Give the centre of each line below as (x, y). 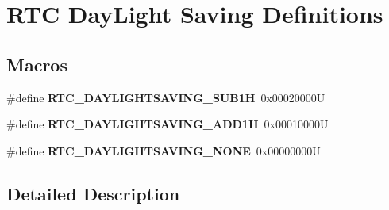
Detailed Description (93, 193)
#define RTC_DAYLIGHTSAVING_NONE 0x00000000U (164, 150)
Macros (37, 64)
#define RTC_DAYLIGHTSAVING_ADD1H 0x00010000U (168, 124)
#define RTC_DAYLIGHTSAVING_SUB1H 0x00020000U (166, 97)
